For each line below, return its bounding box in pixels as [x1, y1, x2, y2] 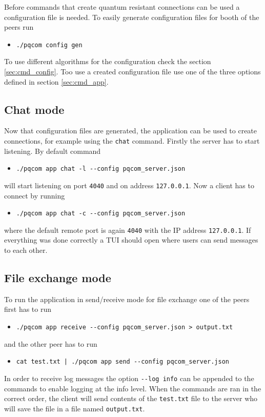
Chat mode [4, 101, 65, 117]
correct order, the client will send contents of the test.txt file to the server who [4, 393, 258, 404]
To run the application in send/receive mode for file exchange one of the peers [4, 293, 250, 304]
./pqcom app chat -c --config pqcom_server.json [16, 210, 186, 217]
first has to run [4, 304, 52, 314]
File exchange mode [4, 270, 111, 286]
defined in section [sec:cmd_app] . [4, 76, 109, 87]
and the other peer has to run [4, 338, 97, 349]
